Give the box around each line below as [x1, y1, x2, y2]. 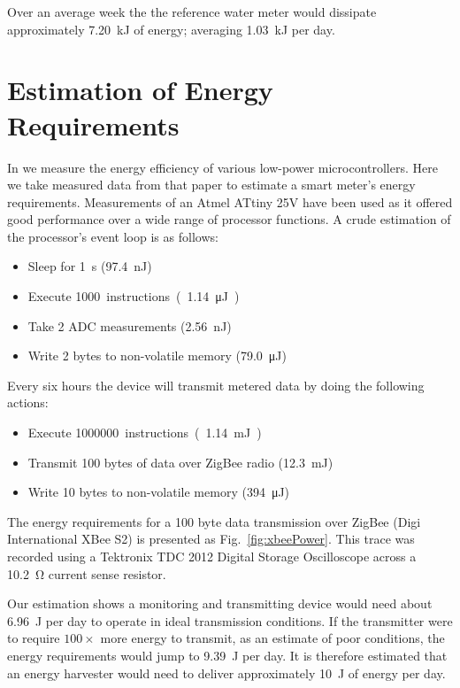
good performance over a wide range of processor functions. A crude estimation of [7, 210, 451, 228]
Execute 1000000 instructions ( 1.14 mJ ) [27, 423, 262, 442]
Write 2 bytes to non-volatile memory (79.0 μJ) [27, 346, 287, 365]
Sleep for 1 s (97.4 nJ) [27, 257, 152, 275]
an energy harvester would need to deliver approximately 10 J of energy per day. [7, 663, 446, 682]
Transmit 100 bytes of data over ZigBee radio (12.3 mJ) [27, 452, 333, 471]
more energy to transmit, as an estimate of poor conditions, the [100, 629, 445, 647]
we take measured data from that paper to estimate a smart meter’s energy [7, 175, 416, 194]
